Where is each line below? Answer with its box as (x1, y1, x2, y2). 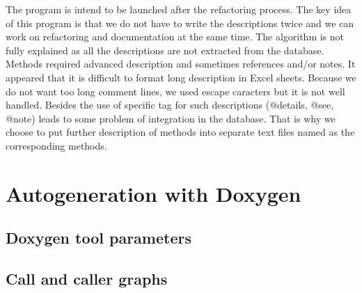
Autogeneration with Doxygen (6, 179, 301, 207)
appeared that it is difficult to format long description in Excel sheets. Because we (6, 70, 356, 84)
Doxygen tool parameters (6, 227, 191, 248)
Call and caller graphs (6, 268, 168, 290)
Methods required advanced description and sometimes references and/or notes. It (6, 56, 356, 71)
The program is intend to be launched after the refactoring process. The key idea (6, 2, 352, 16)
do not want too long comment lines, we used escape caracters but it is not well (6, 84, 345, 98)
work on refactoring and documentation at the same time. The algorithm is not (6, 29, 345, 44)
